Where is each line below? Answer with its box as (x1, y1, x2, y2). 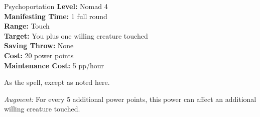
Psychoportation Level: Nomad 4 (4, 1, 108, 11)
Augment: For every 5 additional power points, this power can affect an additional (4, 93, 256, 104)
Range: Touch (4, 21, 50, 31)
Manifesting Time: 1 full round (4, 11, 107, 21)
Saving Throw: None (4, 40, 74, 51)
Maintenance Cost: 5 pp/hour (4, 60, 104, 70)
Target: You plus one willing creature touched (4, 30, 148, 41)
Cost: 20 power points (4, 50, 74, 60)
